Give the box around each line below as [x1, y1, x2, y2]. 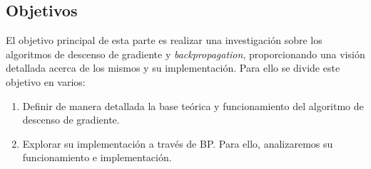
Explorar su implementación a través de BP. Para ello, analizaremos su [22, 136, 333, 151]
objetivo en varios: [6, 74, 86, 89]
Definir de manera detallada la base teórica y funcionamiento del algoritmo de [22, 98, 364, 113]
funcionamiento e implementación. [22, 150, 172, 165]
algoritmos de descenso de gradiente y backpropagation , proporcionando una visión [6, 46, 365, 61]
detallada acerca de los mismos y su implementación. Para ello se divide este [6, 60, 340, 75]
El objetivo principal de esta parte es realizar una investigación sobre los [6, 33, 322, 48]
